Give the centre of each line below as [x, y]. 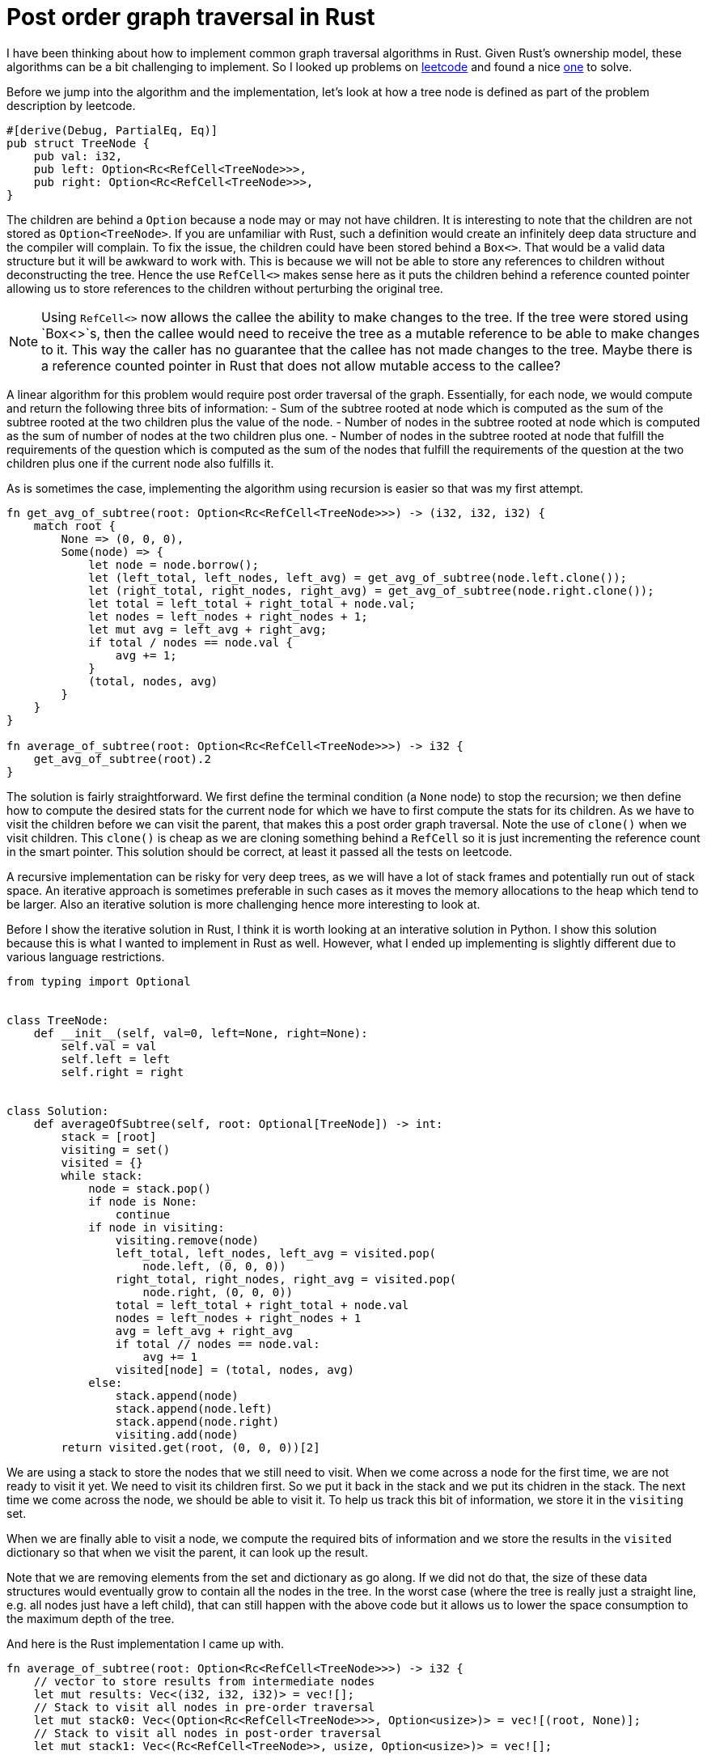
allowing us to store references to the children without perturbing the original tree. [225, 288]
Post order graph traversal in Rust [191, 17]
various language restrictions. [86, 956]
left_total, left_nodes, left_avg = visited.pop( [276, 1253]
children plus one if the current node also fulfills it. [140, 463]
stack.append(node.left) [194, 1408]
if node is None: [143, 1201]
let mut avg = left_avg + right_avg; [208, 629]
